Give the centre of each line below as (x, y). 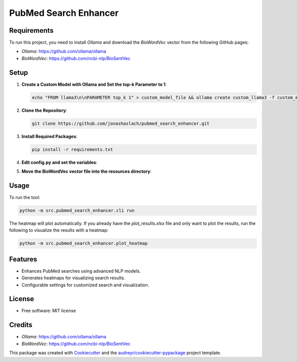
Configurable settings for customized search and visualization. (85, 285)
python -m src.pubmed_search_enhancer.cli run (77, 210)
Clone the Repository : (45, 110)
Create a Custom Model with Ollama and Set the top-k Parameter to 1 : (94, 84)
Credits (21, 325)
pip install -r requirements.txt (73, 149)
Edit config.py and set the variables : (59, 162)
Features (23, 259)
